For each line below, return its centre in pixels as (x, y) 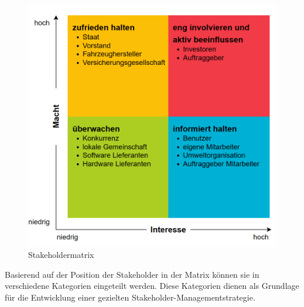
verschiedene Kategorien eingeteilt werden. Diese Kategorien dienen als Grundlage (152, 286)
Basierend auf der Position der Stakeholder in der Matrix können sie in (132, 274)
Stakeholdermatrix (61, 255)
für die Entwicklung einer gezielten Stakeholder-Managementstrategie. (130, 297)
